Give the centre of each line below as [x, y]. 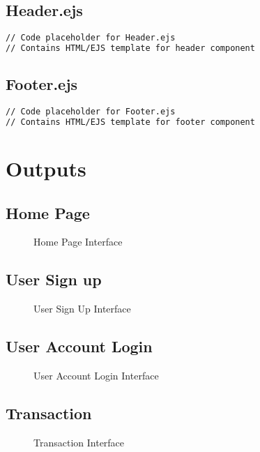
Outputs [46, 168]
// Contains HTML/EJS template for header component [130, 48]
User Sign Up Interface [82, 309]
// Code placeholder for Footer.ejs [91, 112]
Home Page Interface [78, 242]
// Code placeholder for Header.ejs [91, 38]
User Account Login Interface [96, 376]
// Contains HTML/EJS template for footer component [130, 122]
